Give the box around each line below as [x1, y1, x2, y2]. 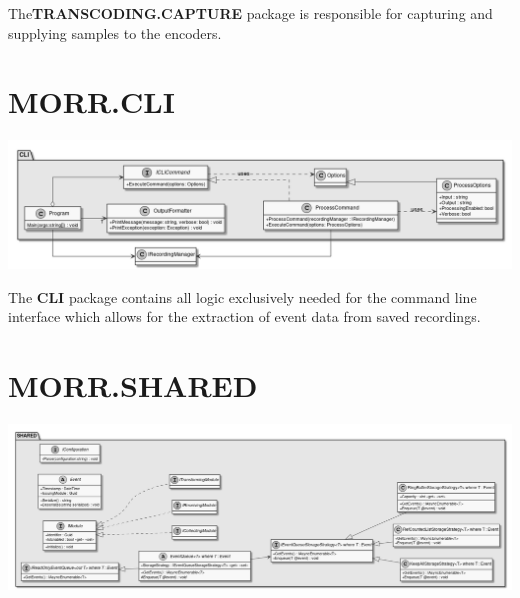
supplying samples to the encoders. [8, 22, 222, 43]
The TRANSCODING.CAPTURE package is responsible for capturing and [8, 3, 493, 23]
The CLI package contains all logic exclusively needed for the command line [8, 286, 477, 307]
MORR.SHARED [8, 365, 258, 406]
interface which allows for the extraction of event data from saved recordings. [8, 306, 481, 327]
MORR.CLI [8, 81, 175, 122]
